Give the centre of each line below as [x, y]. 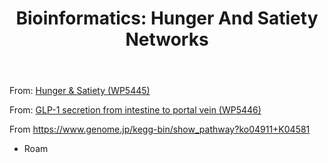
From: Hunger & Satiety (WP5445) [80, 91]
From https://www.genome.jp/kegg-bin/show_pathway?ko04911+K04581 [160, 129]
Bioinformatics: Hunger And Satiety [167, 18]
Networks [167, 39]
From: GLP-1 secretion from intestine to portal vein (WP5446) [135, 110]
